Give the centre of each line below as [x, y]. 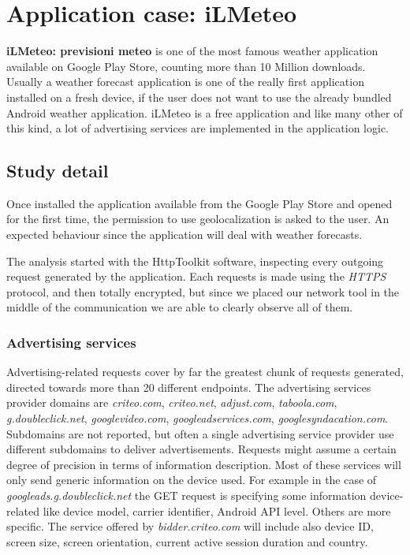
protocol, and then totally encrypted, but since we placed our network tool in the [203, 291]
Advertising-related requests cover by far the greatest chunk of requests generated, [205, 372]
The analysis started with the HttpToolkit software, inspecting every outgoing [195, 261]
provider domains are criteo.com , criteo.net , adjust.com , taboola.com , [172, 402]
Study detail [58, 171]
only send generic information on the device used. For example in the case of [192, 480]
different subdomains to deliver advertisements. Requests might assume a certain [201, 449]
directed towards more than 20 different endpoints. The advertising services [189, 387]
